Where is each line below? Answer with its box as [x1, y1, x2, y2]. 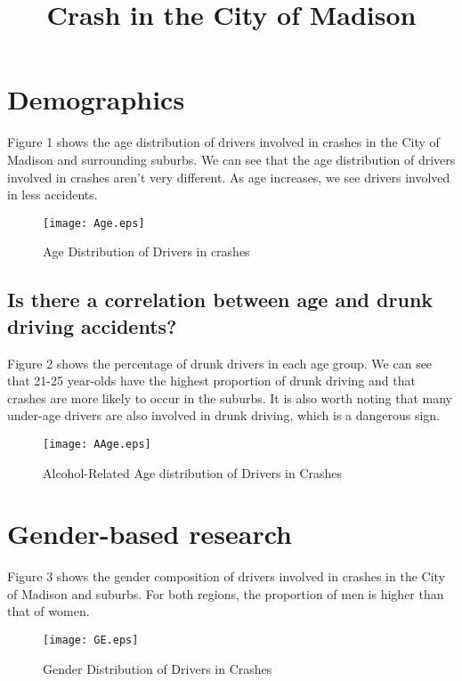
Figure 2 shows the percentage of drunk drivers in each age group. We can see [7, 353, 433, 372]
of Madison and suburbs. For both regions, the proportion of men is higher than [7, 584, 444, 603]
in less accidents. [7, 185, 98, 204]
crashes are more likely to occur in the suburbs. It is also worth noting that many [7, 388, 453, 407]
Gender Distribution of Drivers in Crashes [43, 659, 272, 677]
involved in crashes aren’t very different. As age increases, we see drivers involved [7, 167, 450, 186]
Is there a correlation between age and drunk [7, 286, 434, 313]
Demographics [7, 81, 185, 118]
